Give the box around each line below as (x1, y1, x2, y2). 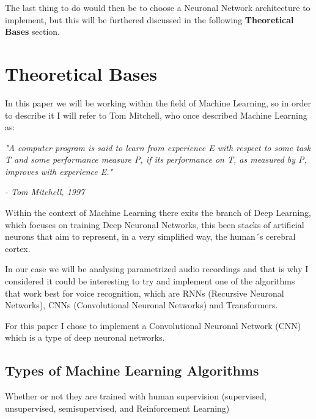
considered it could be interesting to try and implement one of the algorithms (5, 275, 295, 287)
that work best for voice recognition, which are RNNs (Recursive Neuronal (5, 286, 284, 299)
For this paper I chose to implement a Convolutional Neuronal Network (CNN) (5, 319, 301, 332)
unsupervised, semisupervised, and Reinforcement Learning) (5, 401, 230, 414)
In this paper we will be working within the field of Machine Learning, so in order (5, 96, 312, 109)
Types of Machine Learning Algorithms (5, 361, 259, 380)
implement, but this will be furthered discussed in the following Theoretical (5, 13, 294, 26)
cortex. (5, 242, 31, 254)
